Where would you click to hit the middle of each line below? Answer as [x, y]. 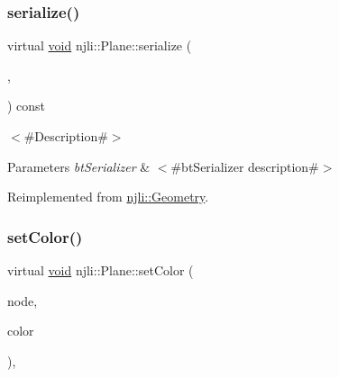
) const [27, 106]
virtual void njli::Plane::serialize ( [100, 45]
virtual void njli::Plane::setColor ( [101, 270]
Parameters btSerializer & [79, 166]
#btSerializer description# [245, 166]
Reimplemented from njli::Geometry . [108, 197]
